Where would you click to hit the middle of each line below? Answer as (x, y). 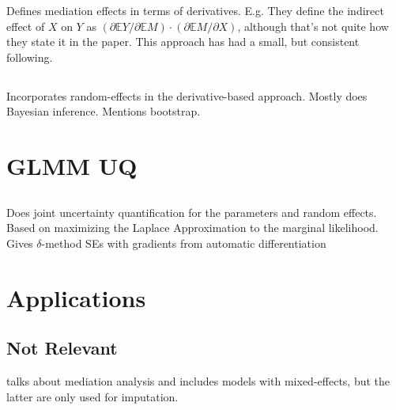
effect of (26, 26)
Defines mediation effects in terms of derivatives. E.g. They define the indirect (195, 10)
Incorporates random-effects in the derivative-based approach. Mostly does (187, 95)
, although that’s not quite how (313, 26)
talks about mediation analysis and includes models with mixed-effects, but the (198, 381)
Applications (76, 297)
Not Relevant (62, 348)
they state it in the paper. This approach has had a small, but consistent (183, 42)
